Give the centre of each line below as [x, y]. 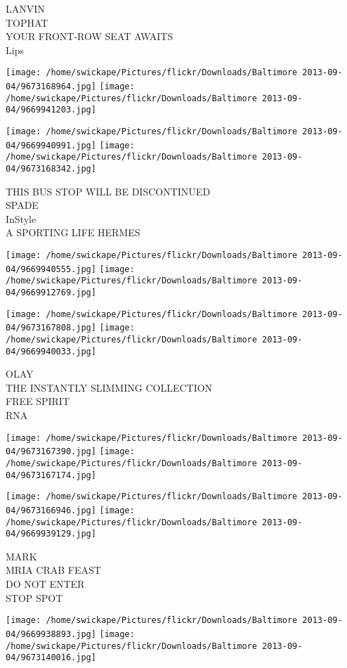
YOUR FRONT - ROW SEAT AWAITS [90, 36]
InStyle [21, 218]
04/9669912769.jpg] [51, 292]
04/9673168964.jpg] [51, 87]
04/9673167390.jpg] [51, 452]
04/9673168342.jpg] [51, 168]
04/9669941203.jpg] [51, 110]
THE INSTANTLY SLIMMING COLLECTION [109, 387]
